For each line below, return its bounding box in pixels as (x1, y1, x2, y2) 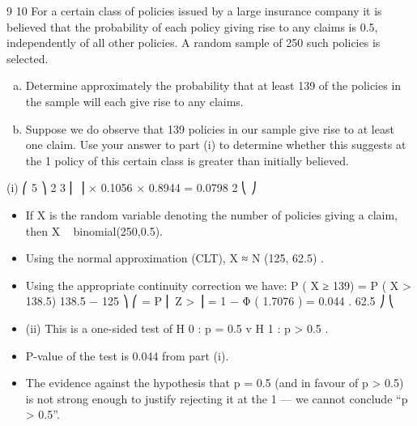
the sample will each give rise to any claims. (25, 92, 244, 109)
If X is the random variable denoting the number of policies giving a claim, (25, 206, 398, 223)
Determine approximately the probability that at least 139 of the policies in (25, 77, 402, 94)
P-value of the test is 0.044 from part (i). (25, 347, 229, 364)
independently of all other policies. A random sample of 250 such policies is (6, 34, 381, 51)
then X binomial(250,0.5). (25, 222, 163, 239)
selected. (6, 49, 49, 66)
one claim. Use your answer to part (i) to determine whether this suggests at (25, 136, 406, 153)
